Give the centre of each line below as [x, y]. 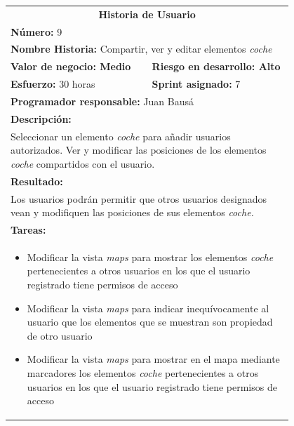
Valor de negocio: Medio [71, 66]
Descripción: [41, 118]
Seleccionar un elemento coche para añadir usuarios [121, 136]
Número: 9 [36, 31]
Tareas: [28, 229]
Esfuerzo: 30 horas [53, 84]
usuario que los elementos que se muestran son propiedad [150, 322]
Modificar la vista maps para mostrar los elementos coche [150, 257]
